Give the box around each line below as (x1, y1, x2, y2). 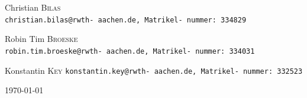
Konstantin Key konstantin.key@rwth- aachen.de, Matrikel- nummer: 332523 (5, 64, 303, 76)
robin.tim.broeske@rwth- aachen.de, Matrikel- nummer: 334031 (5, 47, 255, 55)
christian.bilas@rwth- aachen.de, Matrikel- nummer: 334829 (5, 15, 247, 24)
